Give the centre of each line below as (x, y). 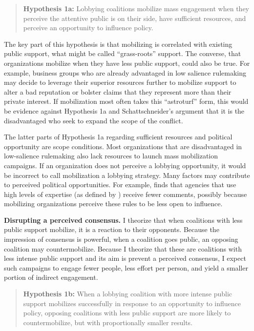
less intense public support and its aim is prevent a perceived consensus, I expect (125, 258)
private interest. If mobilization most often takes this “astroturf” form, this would (126, 101)
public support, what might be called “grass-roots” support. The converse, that (123, 53)
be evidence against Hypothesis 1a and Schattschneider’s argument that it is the (124, 110)
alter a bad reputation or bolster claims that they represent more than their (118, 91)
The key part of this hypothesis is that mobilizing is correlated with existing (118, 44)
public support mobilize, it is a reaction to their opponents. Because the (112, 229)
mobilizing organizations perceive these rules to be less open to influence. (113, 204)
